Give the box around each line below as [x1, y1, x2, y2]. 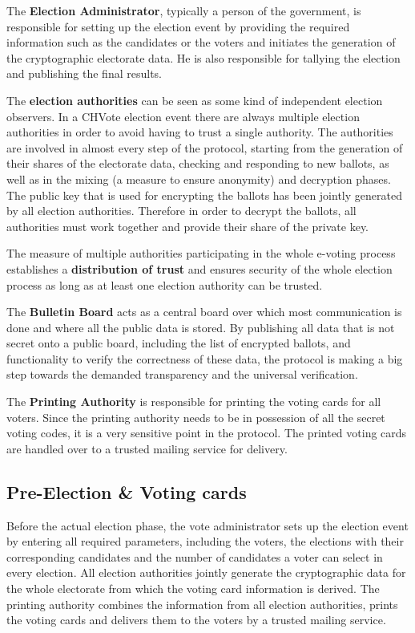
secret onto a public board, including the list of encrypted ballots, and [6, 335, 351, 351]
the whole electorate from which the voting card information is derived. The [6, 580, 380, 597]
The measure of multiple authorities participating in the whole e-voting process [6, 245, 396, 262]
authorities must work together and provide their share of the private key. [6, 217, 369, 234]
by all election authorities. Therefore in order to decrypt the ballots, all [6, 202, 357, 219]
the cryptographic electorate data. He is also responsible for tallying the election [6, 49, 401, 66]
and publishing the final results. [6, 65, 162, 82]
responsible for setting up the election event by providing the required [6, 18, 350, 34]
